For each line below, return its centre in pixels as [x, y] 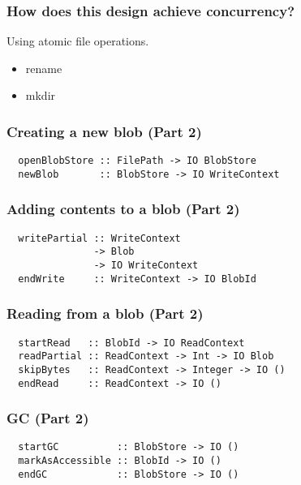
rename [44, 68]
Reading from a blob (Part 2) [105, 313]
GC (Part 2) [48, 418]
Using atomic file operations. [78, 41]
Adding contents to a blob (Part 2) [123, 209]
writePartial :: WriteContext [99, 238]
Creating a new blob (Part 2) [104, 131]
